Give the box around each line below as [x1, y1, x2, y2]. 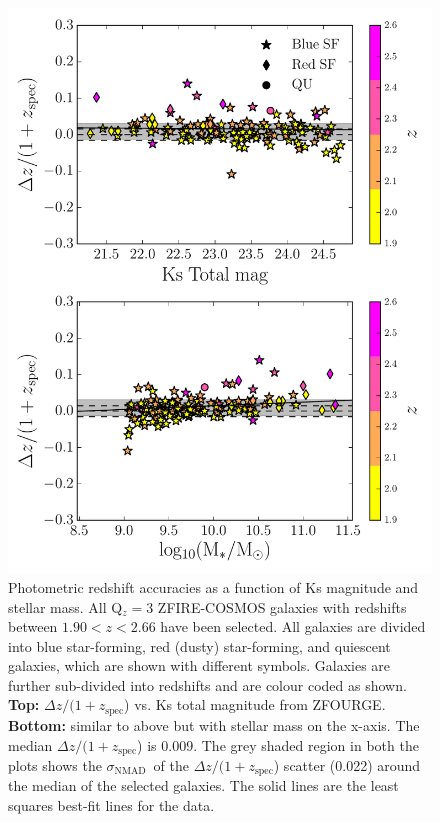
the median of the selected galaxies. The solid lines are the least [8, 775, 399, 796]
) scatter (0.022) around [273, 754, 421, 775]
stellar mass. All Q [8, 596, 123, 617]
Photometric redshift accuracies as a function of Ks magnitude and [8, 576, 419, 597]
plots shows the [8, 754, 102, 775]
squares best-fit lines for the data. [8, 795, 215, 816]
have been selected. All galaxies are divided [160, 616, 426, 637]
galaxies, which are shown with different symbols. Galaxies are [8, 655, 391, 676]
